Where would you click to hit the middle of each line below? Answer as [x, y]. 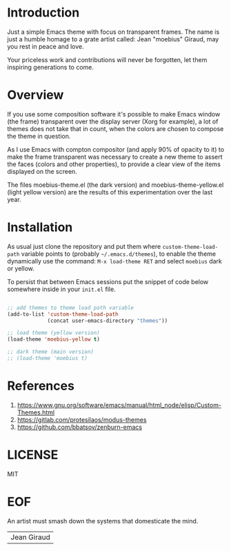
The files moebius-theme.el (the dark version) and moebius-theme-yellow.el [115, 185]
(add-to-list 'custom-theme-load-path [63, 314]
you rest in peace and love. [46, 46]
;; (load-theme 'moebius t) [48, 359]
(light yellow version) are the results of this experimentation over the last [110, 192]
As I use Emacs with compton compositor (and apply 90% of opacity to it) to [116, 149]
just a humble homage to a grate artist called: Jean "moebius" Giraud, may [113, 39]
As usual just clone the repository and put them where [84, 246]
